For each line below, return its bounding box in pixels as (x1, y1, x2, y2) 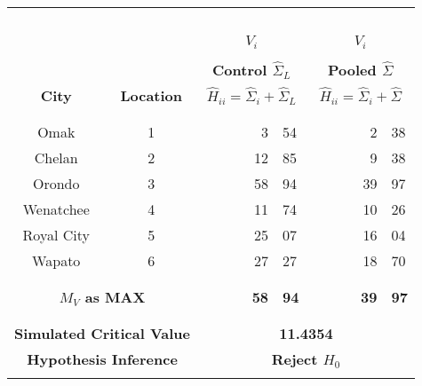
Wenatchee (22, 198, 90, 219)
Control (212, 59, 267, 80)
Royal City (22, 224, 90, 245)
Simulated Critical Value (14, 322, 191, 343)
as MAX (84, 286, 146, 307)
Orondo (32, 172, 80, 193)
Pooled (328, 59, 377, 80)
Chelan (34, 146, 78, 168)
